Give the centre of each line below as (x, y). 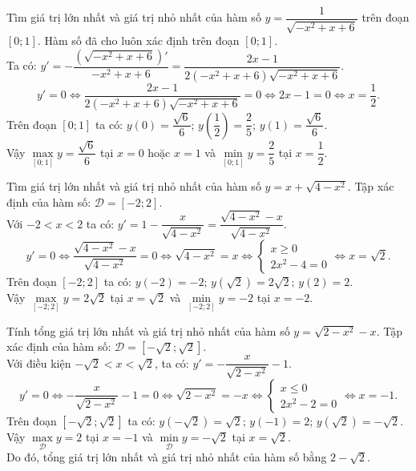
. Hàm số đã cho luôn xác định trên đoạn (138, 40)
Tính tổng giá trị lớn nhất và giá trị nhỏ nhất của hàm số (148, 330)
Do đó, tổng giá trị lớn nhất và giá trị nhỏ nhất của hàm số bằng (167, 457)
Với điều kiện (39, 362)
